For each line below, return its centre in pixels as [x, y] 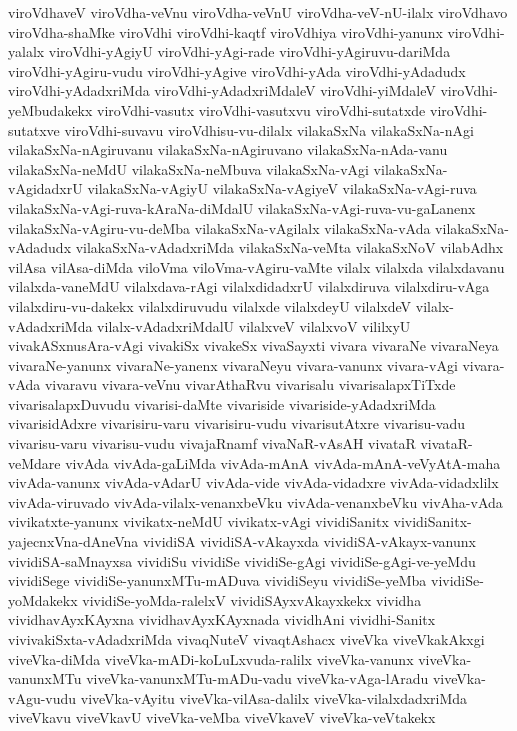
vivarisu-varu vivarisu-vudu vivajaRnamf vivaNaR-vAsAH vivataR [212, 443]
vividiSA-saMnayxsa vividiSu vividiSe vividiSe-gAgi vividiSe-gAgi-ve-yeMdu [242, 560]
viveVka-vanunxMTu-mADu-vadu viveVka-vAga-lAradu [257, 678]
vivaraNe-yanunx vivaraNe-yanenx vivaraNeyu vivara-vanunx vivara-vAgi [233, 364]
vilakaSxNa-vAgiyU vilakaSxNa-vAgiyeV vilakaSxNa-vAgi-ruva [282, 188]
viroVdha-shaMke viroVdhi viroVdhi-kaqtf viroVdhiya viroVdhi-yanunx [225, 31]
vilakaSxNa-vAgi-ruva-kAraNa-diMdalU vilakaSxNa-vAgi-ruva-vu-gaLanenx [242, 207]
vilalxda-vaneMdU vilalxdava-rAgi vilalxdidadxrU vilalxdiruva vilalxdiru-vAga [249, 286]
